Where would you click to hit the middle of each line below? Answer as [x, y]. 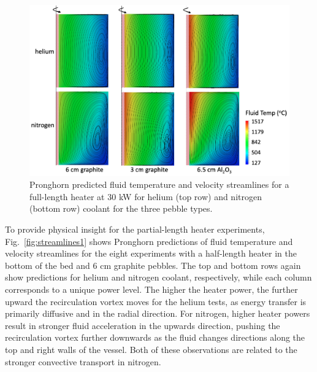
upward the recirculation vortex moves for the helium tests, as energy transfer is [156, 301]
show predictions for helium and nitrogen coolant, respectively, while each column [158, 277]
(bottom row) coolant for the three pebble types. [121, 208]
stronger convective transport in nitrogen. [83, 361]
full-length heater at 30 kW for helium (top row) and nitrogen [146, 196]
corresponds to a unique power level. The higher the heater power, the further [151, 289]
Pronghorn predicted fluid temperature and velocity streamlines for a [159, 184]
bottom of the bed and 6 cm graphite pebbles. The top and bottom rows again [153, 265]
